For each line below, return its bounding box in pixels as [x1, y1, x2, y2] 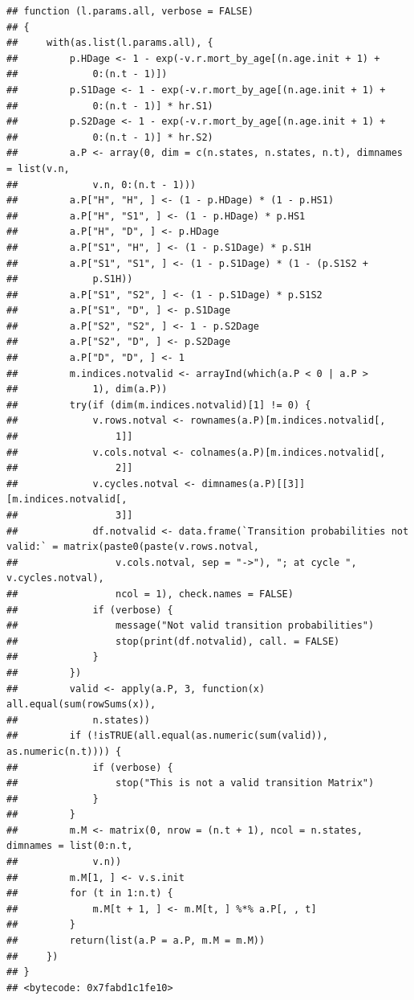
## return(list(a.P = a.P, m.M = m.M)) [6, 935, 266, 947]
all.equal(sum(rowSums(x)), [6, 699, 156, 711]
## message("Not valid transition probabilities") [6, 620, 375, 632]
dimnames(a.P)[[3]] [201, 477, 306, 490]
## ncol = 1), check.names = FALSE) [6, 588, 294, 600]
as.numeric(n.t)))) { [6, 745, 122, 757]
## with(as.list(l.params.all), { [6, 37, 213, 49]
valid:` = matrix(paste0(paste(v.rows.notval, [6, 541, 259, 553]
